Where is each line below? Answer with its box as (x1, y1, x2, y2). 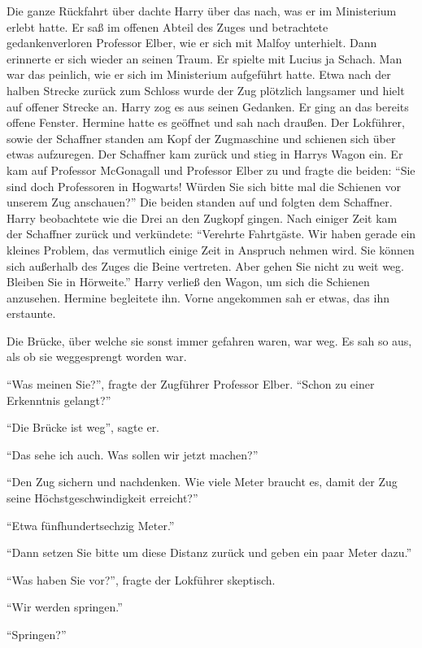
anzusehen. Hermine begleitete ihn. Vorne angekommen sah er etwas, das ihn (7, 289, 389, 306)
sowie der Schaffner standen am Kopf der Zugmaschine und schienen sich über (7, 129, 396, 146)
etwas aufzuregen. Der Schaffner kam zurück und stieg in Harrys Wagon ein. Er (7, 146, 403, 163)
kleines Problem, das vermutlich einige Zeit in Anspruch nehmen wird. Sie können (7, 241, 415, 258)
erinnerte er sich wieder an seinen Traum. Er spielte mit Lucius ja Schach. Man (7, 50, 402, 67)
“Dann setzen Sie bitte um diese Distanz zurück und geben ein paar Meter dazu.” (7, 544, 412, 561)
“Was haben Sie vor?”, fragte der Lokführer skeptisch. (7, 571, 276, 588)
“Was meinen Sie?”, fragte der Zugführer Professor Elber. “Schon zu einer (7, 376, 375, 393)
